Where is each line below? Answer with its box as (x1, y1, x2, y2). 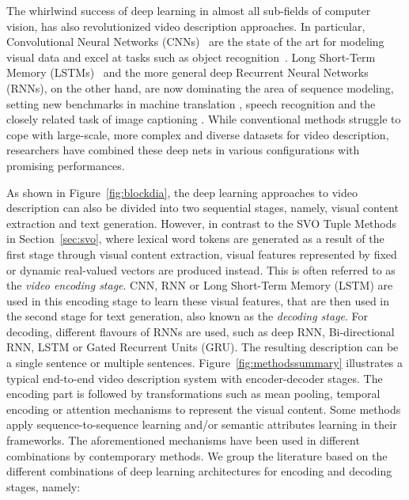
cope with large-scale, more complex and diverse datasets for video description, (6, 126, 389, 142)
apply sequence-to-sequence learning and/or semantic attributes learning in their (6, 416, 397, 433)
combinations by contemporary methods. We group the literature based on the (6, 447, 388, 464)
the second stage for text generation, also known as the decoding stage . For (6, 308, 369, 324)
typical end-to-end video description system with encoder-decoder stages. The (6, 369, 383, 386)
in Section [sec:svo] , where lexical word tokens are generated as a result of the (6, 230, 384, 247)
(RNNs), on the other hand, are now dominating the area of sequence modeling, (6, 79, 394, 96)
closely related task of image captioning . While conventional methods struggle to (6, 111, 401, 127)
